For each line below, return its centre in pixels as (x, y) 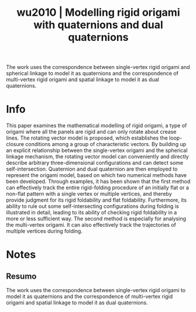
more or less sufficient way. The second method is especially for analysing (96, 219)
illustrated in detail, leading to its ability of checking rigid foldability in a (92, 213)
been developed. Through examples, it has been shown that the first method (98, 182)
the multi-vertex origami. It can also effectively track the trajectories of (91, 225)
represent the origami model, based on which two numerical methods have (97, 175)
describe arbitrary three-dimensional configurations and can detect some (94, 163)
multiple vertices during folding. (44, 231)
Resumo (21, 276)
